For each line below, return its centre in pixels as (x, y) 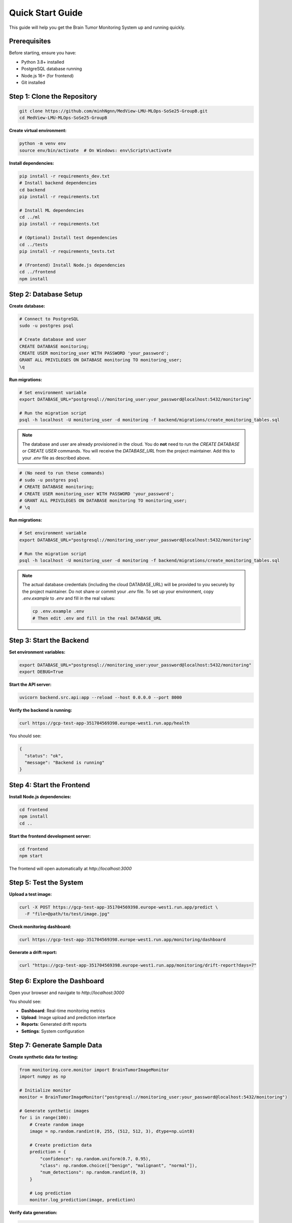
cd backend (32, 190)
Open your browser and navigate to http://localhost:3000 (67, 993)
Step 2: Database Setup (46, 294)
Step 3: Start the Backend (49, 640)
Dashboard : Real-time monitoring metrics (63, 1011)
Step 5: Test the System (46, 882)
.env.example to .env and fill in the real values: (69, 598)
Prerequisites (30, 41)
